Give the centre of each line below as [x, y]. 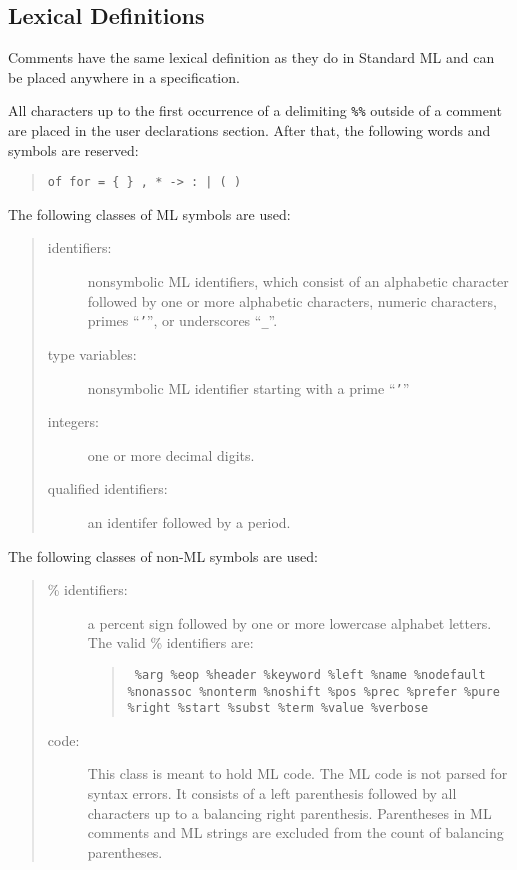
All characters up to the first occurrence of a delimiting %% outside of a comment [255, 110]
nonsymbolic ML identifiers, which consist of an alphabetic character [298, 281]
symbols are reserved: [73, 149]
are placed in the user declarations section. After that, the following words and [249, 130]
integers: [73, 421]
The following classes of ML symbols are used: [149, 213]
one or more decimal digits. [171, 454]
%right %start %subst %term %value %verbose [278, 708]
